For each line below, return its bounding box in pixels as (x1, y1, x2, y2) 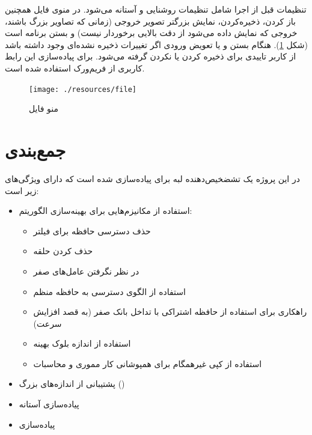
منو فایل (29, 102, 59, 115)
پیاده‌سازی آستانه (19, 398, 79, 410)
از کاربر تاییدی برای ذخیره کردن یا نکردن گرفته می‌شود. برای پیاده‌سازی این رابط (5, 50, 296, 62)
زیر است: (5, 184, 39, 196)
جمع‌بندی (5, 138, 66, 162)
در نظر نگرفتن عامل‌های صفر (33, 264, 139, 277)
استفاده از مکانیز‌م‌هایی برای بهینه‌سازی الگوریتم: (19, 204, 192, 217)
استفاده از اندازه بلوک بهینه (33, 337, 131, 350)
